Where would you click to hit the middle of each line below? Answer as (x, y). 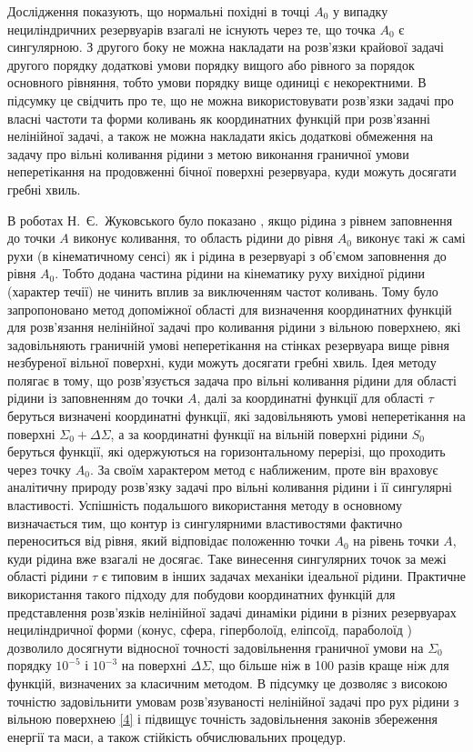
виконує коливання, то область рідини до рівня (203, 238)
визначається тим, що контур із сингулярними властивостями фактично (205, 522)
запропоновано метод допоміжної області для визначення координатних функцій (230, 309)
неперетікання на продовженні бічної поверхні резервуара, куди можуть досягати (232, 171)
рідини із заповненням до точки (96, 398)
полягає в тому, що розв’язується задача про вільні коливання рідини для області (232, 380)
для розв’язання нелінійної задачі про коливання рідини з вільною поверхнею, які (234, 327)
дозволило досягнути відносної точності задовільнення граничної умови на (216, 647)
